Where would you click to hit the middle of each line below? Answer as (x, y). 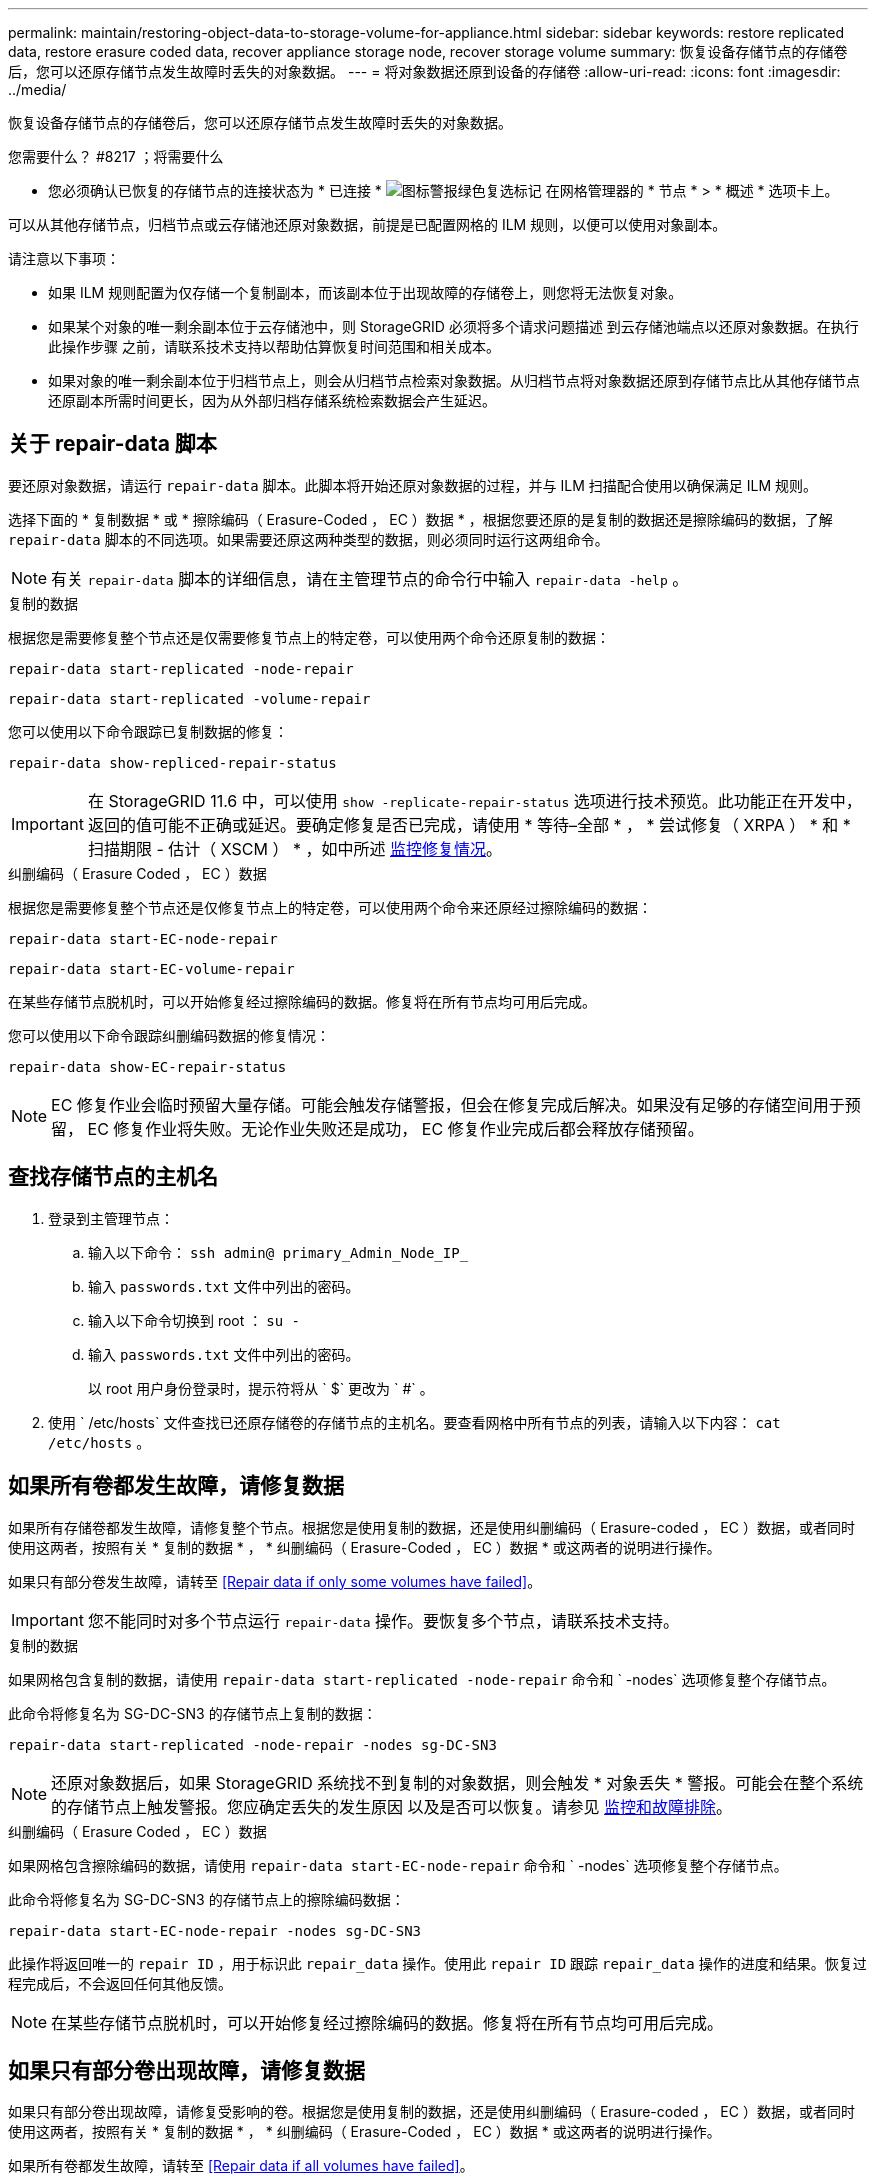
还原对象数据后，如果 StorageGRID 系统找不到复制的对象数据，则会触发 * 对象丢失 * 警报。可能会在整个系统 (457, 1782)
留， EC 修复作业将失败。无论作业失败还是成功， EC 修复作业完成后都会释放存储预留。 (377, 1128)
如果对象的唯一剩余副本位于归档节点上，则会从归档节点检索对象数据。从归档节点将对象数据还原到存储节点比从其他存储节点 (454, 380)
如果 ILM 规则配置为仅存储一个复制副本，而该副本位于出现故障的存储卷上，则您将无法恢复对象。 (365, 292)
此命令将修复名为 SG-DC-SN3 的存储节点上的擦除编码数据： (206, 1899)
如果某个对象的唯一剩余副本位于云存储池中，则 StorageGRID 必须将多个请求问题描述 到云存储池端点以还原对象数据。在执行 (453, 326)
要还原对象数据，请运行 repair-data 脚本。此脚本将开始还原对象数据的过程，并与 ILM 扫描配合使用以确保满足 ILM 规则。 (412, 485)
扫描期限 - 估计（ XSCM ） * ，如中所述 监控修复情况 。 (295, 848)
